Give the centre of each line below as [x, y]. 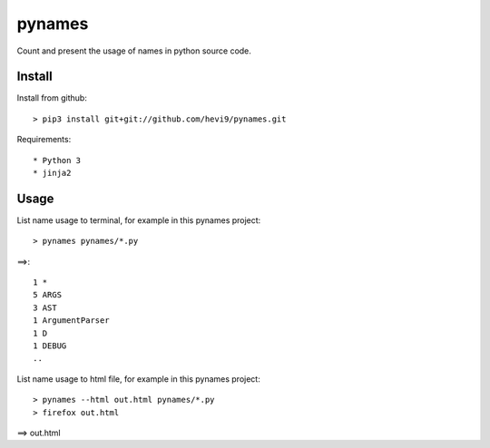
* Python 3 [57, 160]
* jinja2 [52, 173]
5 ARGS [48, 295]
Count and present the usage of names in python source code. [134, 51]
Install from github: [52, 98]
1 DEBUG [50, 346]
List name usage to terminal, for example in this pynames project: [139, 220]
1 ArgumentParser [71, 321]
